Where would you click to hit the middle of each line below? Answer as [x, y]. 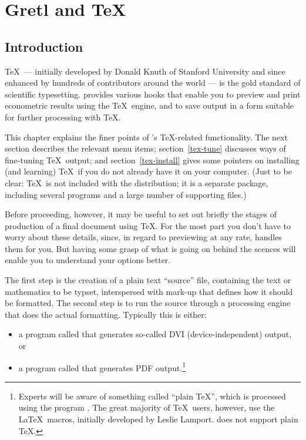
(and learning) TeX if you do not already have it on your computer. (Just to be [148, 171]
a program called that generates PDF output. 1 [102, 367]
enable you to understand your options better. [88, 260]
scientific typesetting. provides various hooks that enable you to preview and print [153, 94]
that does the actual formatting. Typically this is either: [106, 314]
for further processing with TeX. [63, 117]
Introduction [44, 46]
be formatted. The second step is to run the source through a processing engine [148, 303]
